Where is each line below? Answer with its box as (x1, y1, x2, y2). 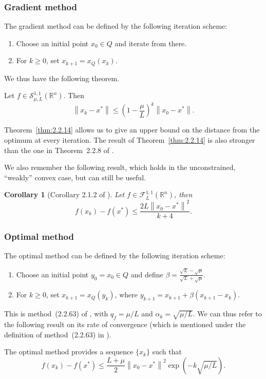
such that (152, 346, 182, 357)
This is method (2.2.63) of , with (4, 308, 108, 319)
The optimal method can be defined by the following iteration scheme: (4, 250, 225, 261)
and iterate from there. (115, 37, 187, 48)
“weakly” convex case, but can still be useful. (4, 172, 146, 182)
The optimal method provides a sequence (4, 346, 134, 357)
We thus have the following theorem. (4, 72, 120, 83)
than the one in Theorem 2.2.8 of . (4, 144, 114, 155)
